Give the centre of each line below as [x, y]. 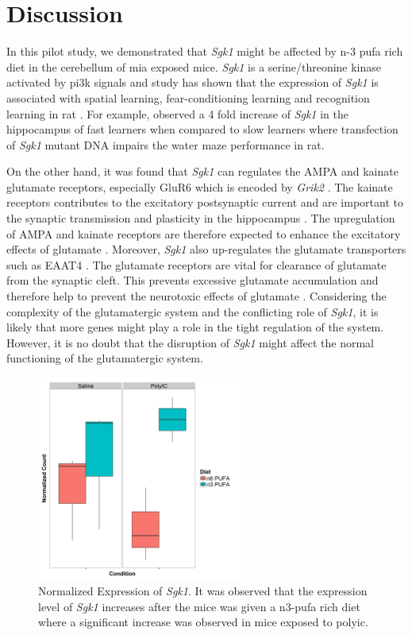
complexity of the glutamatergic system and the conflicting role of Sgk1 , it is [193, 311]
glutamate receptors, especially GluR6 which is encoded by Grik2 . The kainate [200, 186]
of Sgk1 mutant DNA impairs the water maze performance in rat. [166, 144]
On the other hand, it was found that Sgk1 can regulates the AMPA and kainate [202, 171]
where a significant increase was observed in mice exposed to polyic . [203, 622]
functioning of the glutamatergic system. [105, 358]
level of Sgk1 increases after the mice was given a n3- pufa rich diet [199, 606]
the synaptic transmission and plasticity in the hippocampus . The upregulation [201, 218]
